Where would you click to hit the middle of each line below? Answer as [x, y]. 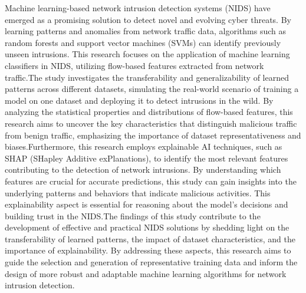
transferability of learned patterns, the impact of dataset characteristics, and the [150, 238]
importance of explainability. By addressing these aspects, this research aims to [148, 250]
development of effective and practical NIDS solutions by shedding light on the [147, 227]
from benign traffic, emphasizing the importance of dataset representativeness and [153, 135]
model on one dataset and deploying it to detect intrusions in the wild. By [139, 100]
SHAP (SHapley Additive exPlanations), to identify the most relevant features [147, 158]
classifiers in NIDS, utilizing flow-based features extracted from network [134, 65]
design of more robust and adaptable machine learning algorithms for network [146, 273]
